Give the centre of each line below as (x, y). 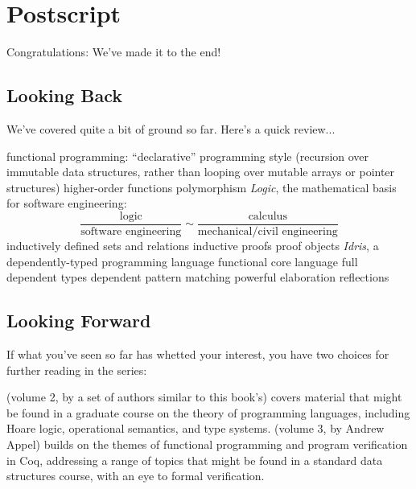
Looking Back (65, 95)
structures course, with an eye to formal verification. (136, 476)
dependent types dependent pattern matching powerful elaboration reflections (198, 277)
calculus (268, 216)
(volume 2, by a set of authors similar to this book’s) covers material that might (204, 397)
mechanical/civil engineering (268, 231)
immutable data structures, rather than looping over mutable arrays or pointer (201, 172)
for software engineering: (67, 203)
